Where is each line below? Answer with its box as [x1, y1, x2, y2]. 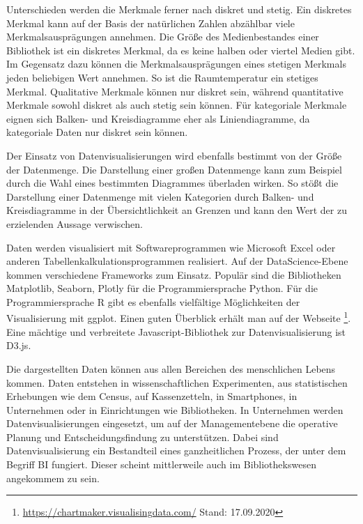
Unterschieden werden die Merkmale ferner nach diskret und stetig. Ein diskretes [6, 2, 352, 16]
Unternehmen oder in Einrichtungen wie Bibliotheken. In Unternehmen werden [6, 402, 343, 417]
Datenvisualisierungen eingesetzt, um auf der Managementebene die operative [6, 416, 338, 431]
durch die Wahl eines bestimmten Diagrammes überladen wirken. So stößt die [6, 176, 339, 190]
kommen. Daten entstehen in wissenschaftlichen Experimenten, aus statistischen [6, 375, 348, 390]
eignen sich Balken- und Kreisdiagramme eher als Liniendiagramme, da [6, 111, 310, 125]
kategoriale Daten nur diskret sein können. [6, 125, 188, 139]
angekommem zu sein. [6, 470, 100, 485]
